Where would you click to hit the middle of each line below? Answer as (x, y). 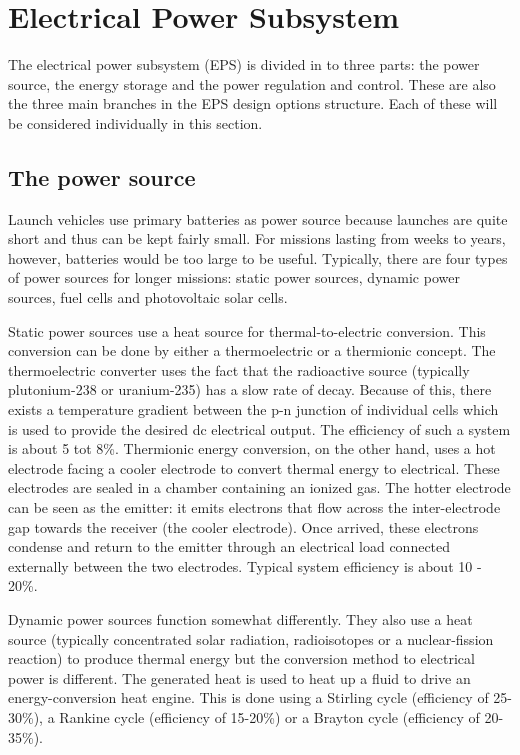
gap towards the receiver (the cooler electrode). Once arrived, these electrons (243, 526)
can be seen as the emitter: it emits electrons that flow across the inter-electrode (254, 507)
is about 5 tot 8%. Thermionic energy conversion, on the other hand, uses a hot (252, 448)
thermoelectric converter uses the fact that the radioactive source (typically (239, 369)
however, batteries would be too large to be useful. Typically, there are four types (258, 257)
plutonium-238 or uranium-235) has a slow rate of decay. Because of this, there (250, 389)
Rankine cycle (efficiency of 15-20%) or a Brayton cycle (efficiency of (269, 716)
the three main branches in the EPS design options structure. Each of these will (253, 103)
